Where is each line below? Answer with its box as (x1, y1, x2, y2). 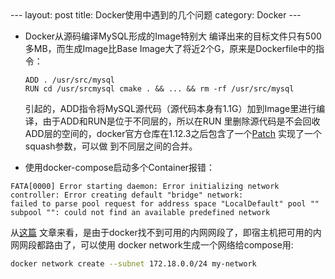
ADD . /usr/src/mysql (24, 75, 115, 85)
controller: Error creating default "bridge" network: (10, 190, 244, 200)
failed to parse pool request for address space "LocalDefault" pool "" (10, 199, 320, 209)
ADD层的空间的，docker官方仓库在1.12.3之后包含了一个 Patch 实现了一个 (24, 128, 322, 139)
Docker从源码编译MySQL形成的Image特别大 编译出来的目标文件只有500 (24, 30, 322, 42)
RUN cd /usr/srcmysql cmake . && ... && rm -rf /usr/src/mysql (24, 84, 295, 94)
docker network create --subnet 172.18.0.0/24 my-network (10, 259, 257, 269)
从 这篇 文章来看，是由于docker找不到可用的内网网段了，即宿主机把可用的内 (10, 227, 322, 238)
